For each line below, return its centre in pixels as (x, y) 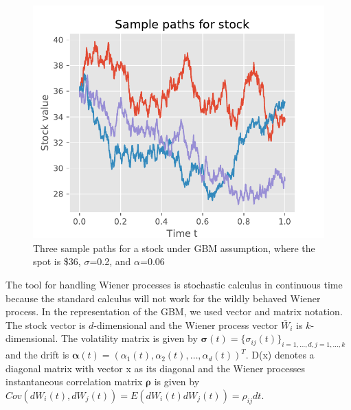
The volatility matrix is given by (129, 338)
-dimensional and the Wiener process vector (186, 324)
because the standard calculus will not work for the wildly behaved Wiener (163, 298)
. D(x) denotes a (280, 355)
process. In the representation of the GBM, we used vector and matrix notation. (174, 311)
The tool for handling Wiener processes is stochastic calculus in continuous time (174, 284)
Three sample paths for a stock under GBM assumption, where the (174, 248)
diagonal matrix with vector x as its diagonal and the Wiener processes (156, 368)
